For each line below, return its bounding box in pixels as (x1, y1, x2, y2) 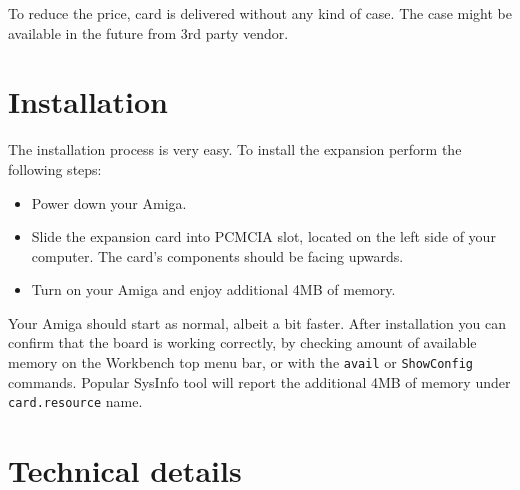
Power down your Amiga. (31, 192, 187, 213)
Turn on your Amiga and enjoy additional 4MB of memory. (31, 279, 396, 300)
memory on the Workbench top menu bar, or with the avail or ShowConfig (8, 352, 473, 373)
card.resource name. (8, 391, 143, 412)
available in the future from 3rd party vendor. (8, 22, 289, 43)
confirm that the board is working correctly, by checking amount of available (8, 332, 477, 353)
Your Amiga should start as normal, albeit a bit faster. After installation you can (8, 312, 507, 333)
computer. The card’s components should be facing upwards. (31, 245, 404, 266)
